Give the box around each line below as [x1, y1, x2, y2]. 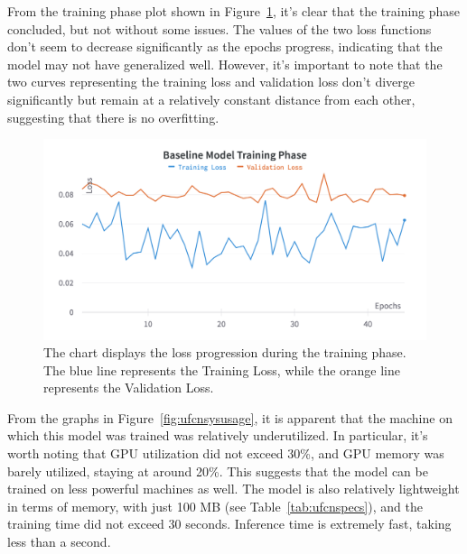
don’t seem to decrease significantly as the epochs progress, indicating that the [7, 37, 443, 56]
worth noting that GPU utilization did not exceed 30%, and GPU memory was [7, 444, 444, 463]
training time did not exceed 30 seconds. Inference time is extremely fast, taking [7, 514, 452, 533]
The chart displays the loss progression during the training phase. [43, 343, 406, 362]
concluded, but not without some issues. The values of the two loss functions [7, 19, 432, 38]
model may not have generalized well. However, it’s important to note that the [7, 54, 443, 73]
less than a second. [7, 532, 111, 551]
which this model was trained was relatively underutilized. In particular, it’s [7, 426, 428, 445]
